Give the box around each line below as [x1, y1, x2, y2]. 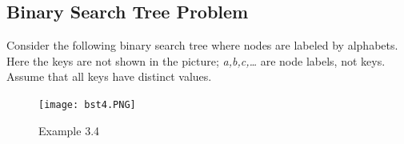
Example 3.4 [38, 122, 100, 138]
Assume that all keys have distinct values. [6, 68, 212, 85]
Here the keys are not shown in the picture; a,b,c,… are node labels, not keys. [6, 52, 386, 69]
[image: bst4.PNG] [38, 98, 136, 110]
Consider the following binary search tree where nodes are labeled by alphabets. [6, 37, 398, 54]
